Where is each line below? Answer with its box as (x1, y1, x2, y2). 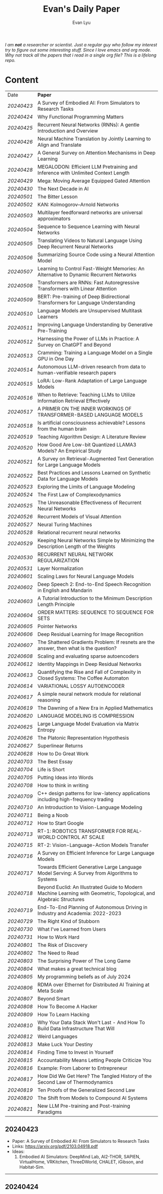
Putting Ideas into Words (37, 774, 94, 781)
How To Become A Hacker (37, 1003, 98, 1010)
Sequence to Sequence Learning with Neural (37, 223, 140, 230)
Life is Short (37, 766, 65, 773)
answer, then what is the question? (37, 645, 117, 651)
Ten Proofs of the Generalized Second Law (37, 1086, 135, 1093)
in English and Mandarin (37, 587, 93, 593)
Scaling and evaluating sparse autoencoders (37, 652, 139, 659)
